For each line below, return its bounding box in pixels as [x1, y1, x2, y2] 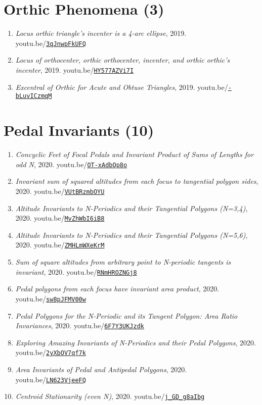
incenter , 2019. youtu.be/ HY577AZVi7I [15, 64, 134, 75]
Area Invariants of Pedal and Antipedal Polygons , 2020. [15, 364, 187, 375]
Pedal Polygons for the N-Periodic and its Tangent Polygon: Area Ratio [15, 310, 238, 321]
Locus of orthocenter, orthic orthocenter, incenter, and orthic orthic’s [15, 55, 230, 65]
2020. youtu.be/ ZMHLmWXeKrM [15, 239, 105, 250]
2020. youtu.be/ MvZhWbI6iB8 [15, 213, 105, 223]
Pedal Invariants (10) [4, 120, 154, 140]
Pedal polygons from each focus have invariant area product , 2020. [15, 283, 220, 294]
